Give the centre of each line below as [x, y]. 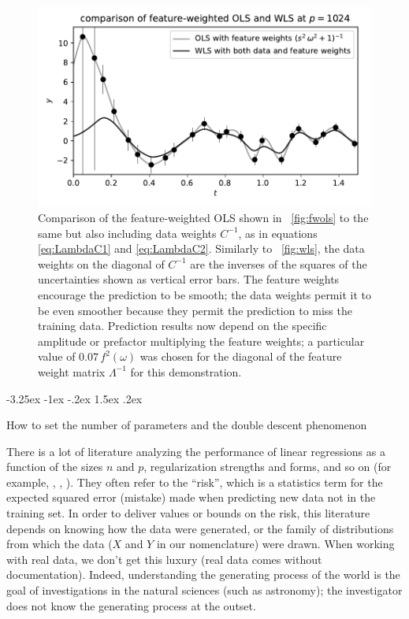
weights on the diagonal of [101, 263]
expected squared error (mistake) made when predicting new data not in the [191, 497]
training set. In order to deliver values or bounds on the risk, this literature [188, 513]
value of [57, 356]
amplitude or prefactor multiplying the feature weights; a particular [201, 341]
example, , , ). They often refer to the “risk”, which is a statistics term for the [195, 482]
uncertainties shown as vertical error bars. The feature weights [189, 279]
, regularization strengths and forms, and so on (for [268, 467]
